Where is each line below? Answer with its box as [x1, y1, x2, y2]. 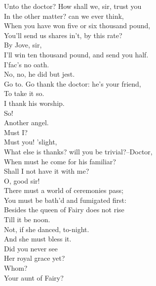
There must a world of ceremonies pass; [4, 185, 123, 195]
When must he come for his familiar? [4, 156, 116, 166]
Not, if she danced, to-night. [4, 224, 89, 234]
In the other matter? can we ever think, [4, 10, 124, 21]
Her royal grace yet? [4, 253, 65, 263]
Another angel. [4, 117, 49, 128]
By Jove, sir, [4, 40, 42, 50]
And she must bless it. [4, 234, 72, 244]
